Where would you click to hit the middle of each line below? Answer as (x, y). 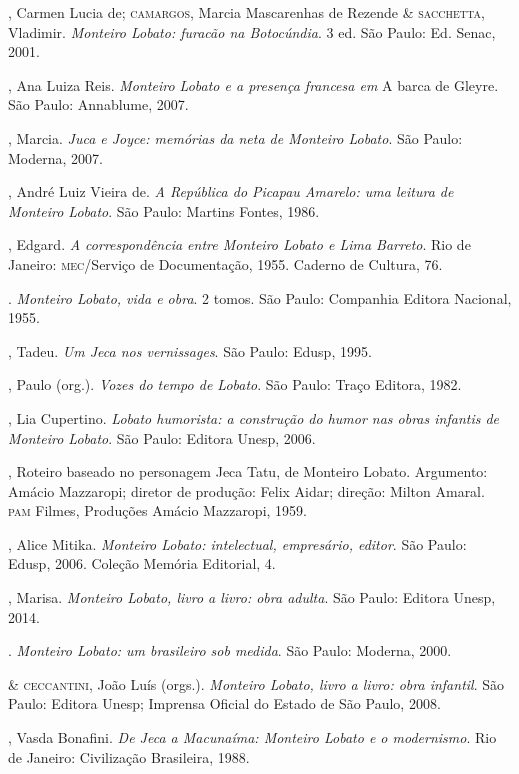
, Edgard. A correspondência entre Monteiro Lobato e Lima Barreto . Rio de (239, 244)
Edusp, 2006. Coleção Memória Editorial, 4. (142, 563)
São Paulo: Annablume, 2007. (98, 104)
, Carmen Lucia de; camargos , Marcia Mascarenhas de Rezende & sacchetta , (246, 12)
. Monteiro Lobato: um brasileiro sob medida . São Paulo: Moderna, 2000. (230, 650)
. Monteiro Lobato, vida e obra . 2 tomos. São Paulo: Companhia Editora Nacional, (260, 297)
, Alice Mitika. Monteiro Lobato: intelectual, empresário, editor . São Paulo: (237, 543)
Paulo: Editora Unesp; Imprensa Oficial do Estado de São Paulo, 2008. (224, 703)
